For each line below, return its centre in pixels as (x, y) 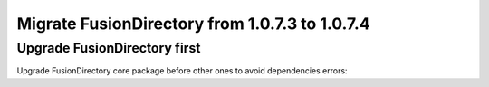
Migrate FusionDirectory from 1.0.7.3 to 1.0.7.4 (193, 24)
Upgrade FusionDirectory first (109, 48)
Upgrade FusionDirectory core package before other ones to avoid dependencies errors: (182, 71)
